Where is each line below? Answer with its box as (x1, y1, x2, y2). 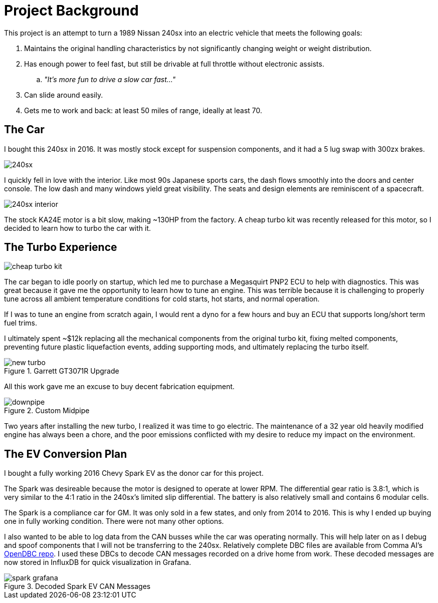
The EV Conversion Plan (4, 447, 127, 460)
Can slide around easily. (24, 90, 103, 99)
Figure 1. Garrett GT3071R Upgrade (4, 367, 119, 376)
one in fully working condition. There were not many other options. (4, 517, 224, 526)
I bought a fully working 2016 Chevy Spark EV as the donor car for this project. (4, 469, 264, 478)
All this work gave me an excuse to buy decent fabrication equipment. (4, 382, 235, 391)
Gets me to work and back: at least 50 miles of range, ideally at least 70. (24, 106, 263, 115)
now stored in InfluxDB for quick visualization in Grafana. (4, 558, 191, 567)
